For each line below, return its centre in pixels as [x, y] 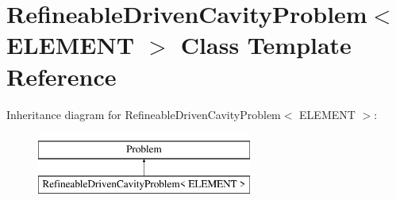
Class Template [266, 45]
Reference [62, 76]
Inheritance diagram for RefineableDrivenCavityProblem [144, 114]
